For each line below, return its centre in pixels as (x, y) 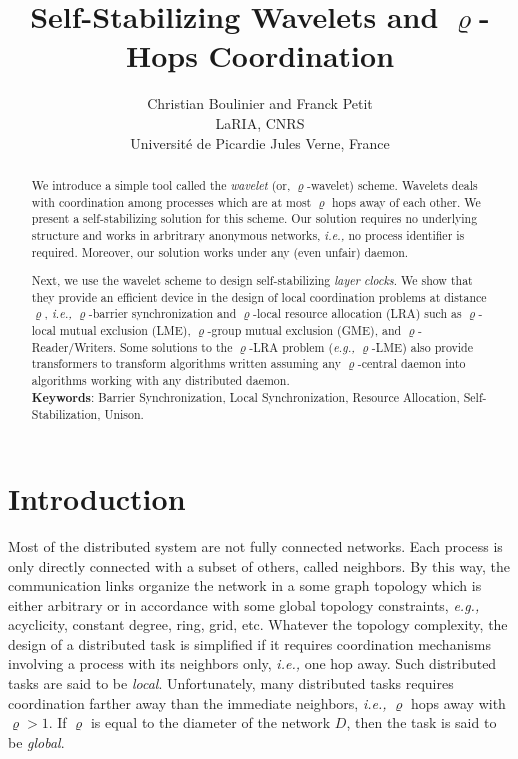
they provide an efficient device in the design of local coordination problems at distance (259, 296)
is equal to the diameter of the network (210, 722)
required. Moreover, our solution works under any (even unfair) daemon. (220, 251)
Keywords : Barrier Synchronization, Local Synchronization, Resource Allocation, (245, 397)
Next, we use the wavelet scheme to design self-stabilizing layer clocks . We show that (252, 280)
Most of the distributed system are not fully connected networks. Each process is (255, 545)
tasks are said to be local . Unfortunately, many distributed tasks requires (231, 683)
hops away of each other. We (406, 201)
